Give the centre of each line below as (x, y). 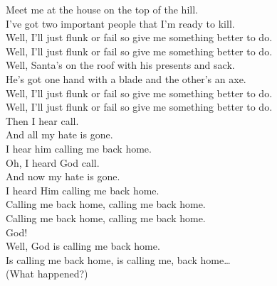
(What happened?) (47, 274)
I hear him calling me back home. (79, 148)
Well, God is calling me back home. (83, 246)
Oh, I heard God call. (53, 162)
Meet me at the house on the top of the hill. (102, 9)
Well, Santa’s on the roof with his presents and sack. (120, 65)
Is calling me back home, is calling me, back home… (118, 259)
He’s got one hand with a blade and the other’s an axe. (126, 78)
